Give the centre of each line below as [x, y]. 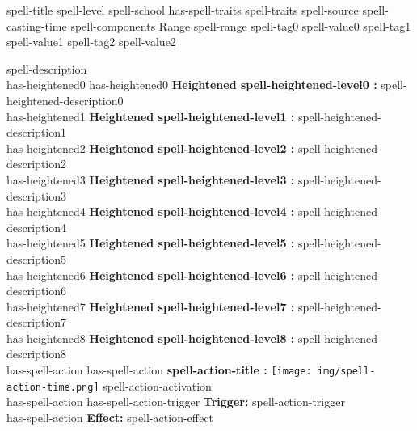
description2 [37, 164]
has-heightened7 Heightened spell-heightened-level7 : [151, 306]
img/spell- [346, 372]
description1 [37, 132]
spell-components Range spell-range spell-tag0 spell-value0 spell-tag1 [241, 25]
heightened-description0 [65, 100]
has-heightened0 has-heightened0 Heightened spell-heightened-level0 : [192, 85]
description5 [37, 258]
